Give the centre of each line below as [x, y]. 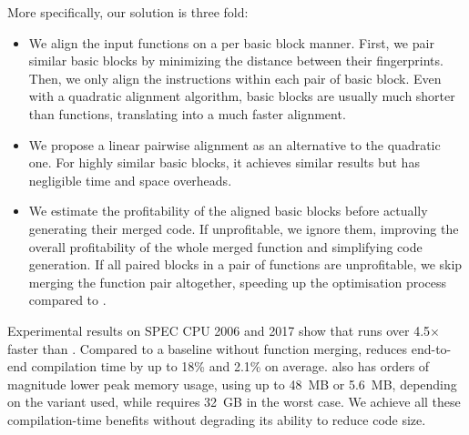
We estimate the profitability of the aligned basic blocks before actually [228, 211]
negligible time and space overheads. [130, 180]
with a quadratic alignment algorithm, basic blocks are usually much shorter [242, 96]
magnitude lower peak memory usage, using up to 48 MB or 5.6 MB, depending [232, 384]
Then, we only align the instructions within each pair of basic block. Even [235, 78]
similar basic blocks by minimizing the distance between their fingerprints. [236, 61]
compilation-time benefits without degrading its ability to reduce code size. [217, 419]
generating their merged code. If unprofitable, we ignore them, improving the [244, 228]
